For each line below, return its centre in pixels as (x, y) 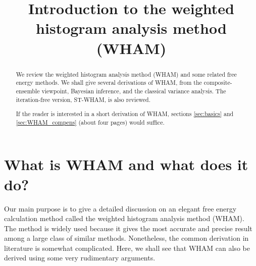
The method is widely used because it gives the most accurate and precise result (128, 228)
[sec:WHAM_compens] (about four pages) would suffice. (90, 122)
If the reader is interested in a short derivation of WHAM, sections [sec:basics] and (125, 114)
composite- (218, 83)
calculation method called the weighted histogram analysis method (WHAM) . (124, 218)
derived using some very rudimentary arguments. (80, 258)
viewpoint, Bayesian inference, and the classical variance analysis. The (134, 91)
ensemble (28, 91)
